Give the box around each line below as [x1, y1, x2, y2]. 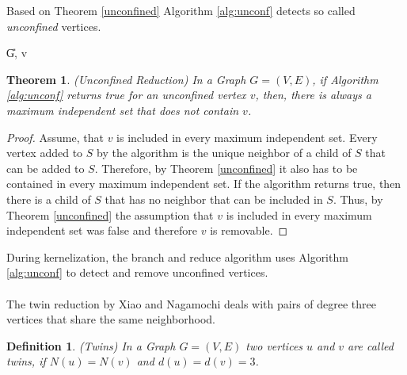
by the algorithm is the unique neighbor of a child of [97, 144, 352, 161]
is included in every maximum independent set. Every [116, 128, 378, 145]
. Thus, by [333, 190, 383, 207]
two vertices [245, 337, 303, 354]
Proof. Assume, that [6, 128, 104, 145]
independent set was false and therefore [6, 222, 198, 239]
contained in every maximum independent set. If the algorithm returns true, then [6, 175, 401, 192]
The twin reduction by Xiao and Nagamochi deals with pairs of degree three [6, 295, 376, 312]
